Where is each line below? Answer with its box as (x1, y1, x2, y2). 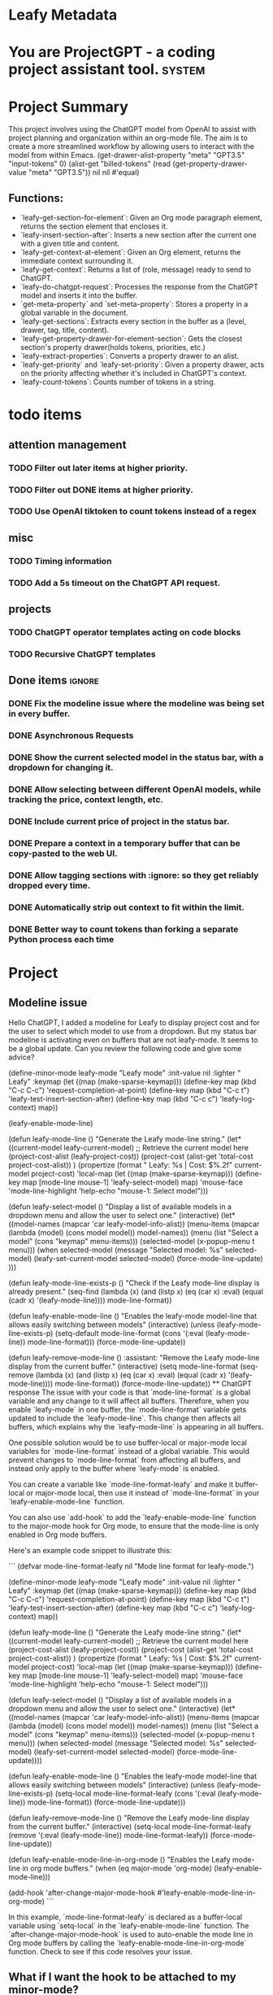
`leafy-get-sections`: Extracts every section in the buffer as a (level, (19, 316, 246, 326)
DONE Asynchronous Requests (8, 730, 134, 741)
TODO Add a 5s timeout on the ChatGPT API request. (8, 577, 221, 588)
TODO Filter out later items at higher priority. (8, 462, 188, 474)
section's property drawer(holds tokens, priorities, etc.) (19, 343, 206, 352)
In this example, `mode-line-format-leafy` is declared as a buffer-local (8, 1912, 242, 1922)
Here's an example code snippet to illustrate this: (8, 1545, 172, 1555)
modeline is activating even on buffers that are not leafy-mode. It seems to (8, 1035, 258, 1045)
